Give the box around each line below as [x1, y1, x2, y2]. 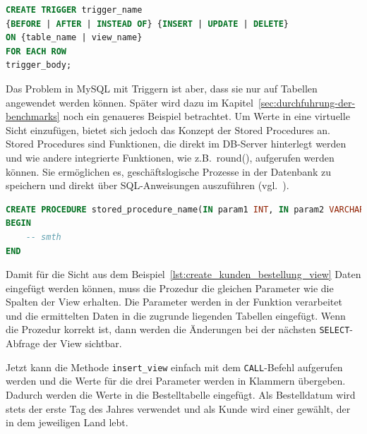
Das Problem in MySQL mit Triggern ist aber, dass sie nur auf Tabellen [6, 80, 318, 95]
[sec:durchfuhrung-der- [258, 95, 356, 109]
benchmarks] [6, 109, 60, 123]
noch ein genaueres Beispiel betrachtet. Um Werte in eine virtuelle [63, 109, 350, 123]
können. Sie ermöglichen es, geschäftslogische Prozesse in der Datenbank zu [6, 164, 331, 179]
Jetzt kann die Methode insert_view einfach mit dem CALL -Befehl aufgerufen [6, 359, 343, 374]
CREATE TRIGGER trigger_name [6, 5, 143, 15]
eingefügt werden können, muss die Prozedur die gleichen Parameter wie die [6, 280, 334, 295]
